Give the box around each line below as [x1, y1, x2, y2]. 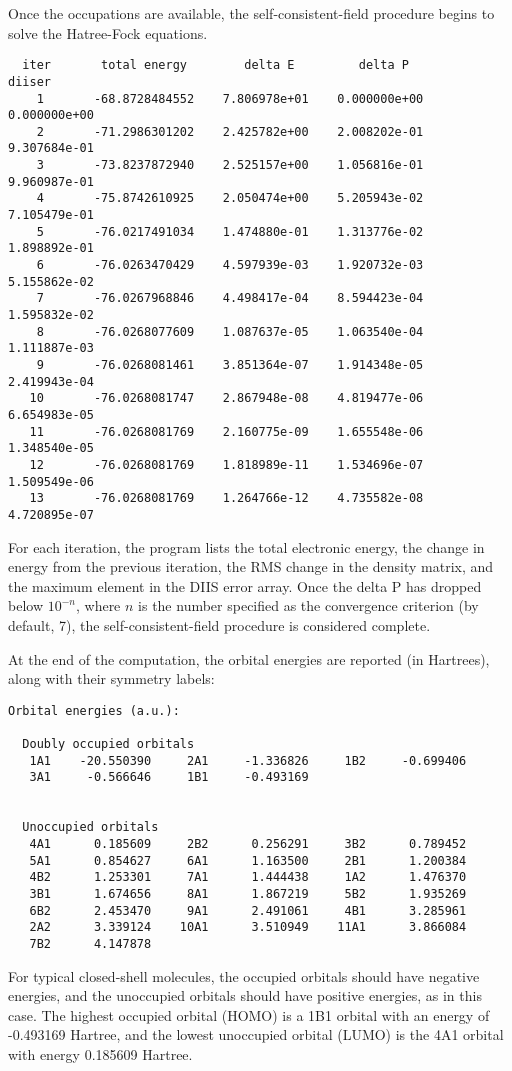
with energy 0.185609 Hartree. [8, 1043, 193, 1064]
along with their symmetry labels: [8, 668, 215, 689]
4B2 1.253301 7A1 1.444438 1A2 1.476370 [29, 870, 467, 885]
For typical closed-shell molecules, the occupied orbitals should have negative [8, 965, 480, 986]
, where [75, 595, 121, 616]
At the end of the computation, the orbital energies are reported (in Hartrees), [8, 648, 490, 669]
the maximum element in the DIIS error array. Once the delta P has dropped [8, 575, 482, 596]
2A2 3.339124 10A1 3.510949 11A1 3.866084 [29, 920, 467, 935]
